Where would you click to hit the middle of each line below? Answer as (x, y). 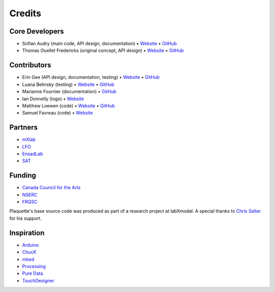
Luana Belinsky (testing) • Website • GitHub (68, 84)
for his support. (25, 218)
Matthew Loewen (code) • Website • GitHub (68, 106)
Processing (34, 266)
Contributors (30, 65)
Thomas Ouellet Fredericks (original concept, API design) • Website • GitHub (103, 50)
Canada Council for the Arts (51, 188)
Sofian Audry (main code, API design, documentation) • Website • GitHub (99, 44)
